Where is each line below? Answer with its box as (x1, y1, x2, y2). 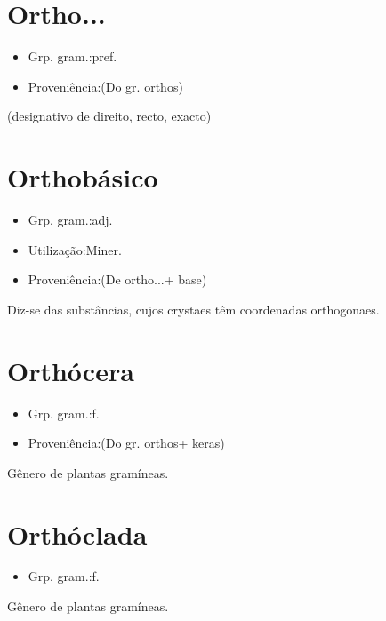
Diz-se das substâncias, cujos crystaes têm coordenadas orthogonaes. (7, 299, 380, 318)
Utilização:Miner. (28, 240, 122, 259)
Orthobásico (7, 159, 158, 195)
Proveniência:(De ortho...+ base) (28, 270, 207, 289)
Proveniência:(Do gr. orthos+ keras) (28, 434, 225, 452)
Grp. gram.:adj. (28, 211, 113, 229)
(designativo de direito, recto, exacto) (7, 107, 212, 125)
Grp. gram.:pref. (28, 47, 117, 66)
